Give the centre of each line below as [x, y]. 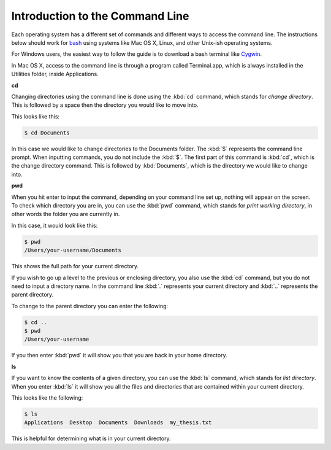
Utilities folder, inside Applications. [55, 74]
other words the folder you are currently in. [66, 214]
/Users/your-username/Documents [73, 250]
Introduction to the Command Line [100, 16]
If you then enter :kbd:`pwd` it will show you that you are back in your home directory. [119, 355]
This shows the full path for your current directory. [75, 266]
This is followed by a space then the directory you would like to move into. [105, 105]
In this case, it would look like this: [55, 225]
